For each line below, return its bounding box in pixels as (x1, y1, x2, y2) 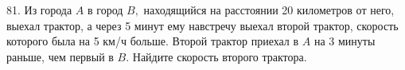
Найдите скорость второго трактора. (132, 48, 307, 64)
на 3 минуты (313, 33, 376, 49)
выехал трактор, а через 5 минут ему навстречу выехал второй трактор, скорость (6, 17, 399, 33)
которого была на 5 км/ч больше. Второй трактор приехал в (6, 33, 299, 49)
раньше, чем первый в (6, 48, 114, 64)
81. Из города (6, 2, 72, 17)
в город (88, 2, 123, 17)
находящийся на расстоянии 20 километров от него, (143, 2, 395, 17)
